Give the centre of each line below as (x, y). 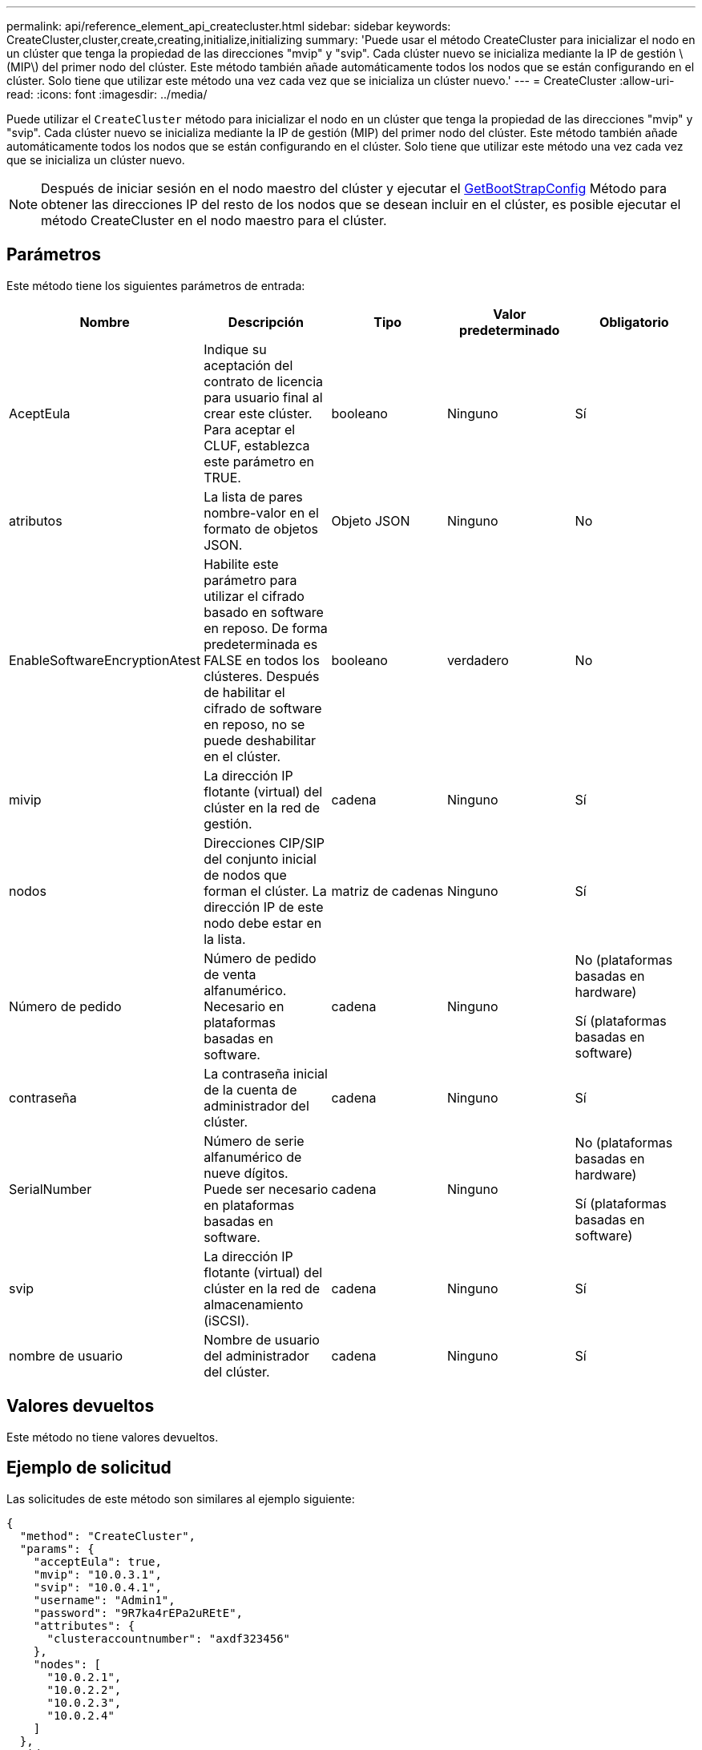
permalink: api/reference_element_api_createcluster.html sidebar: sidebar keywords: (229, 26)
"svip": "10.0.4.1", (97, 1587)
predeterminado (510, 330)
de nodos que (245, 875)
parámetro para (250, 580)
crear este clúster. (258, 413)
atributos (36, 520)
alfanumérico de (253, 1157)
